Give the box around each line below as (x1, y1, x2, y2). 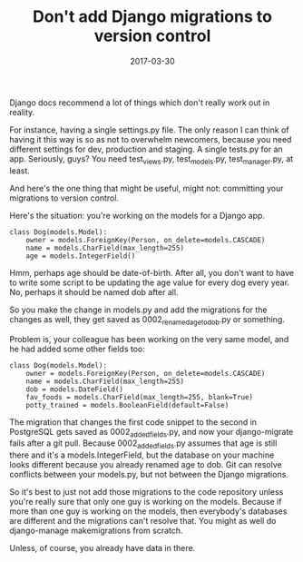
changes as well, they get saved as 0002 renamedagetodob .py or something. (9, 313, 286, 327)
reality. (9, 106, 35, 117)
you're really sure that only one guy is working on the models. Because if (9, 497, 282, 508)
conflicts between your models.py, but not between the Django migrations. (9, 469, 288, 480)
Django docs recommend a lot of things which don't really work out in (9, 97, 270, 108)
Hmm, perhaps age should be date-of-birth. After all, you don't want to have (9, 267, 295, 278)
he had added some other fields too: (9, 343, 145, 354)
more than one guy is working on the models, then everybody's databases (9, 506, 288, 517)
